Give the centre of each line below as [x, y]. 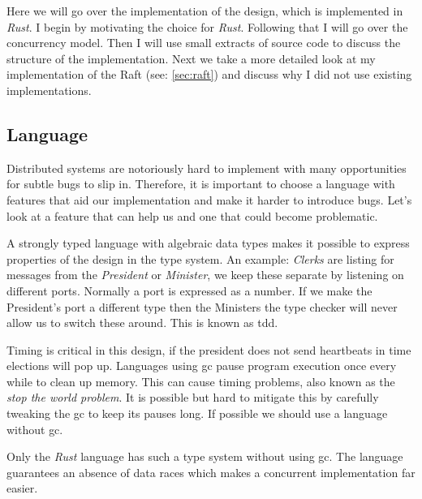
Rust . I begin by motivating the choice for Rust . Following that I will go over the [207, 26]
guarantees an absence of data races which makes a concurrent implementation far [211, 472]
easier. [22, 488]
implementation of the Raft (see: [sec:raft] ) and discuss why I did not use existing [209, 74]
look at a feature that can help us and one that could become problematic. [192, 215]
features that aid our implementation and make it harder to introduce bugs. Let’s [209, 199]
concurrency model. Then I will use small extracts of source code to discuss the [204, 43]
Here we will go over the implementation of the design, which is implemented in [205, 11]
